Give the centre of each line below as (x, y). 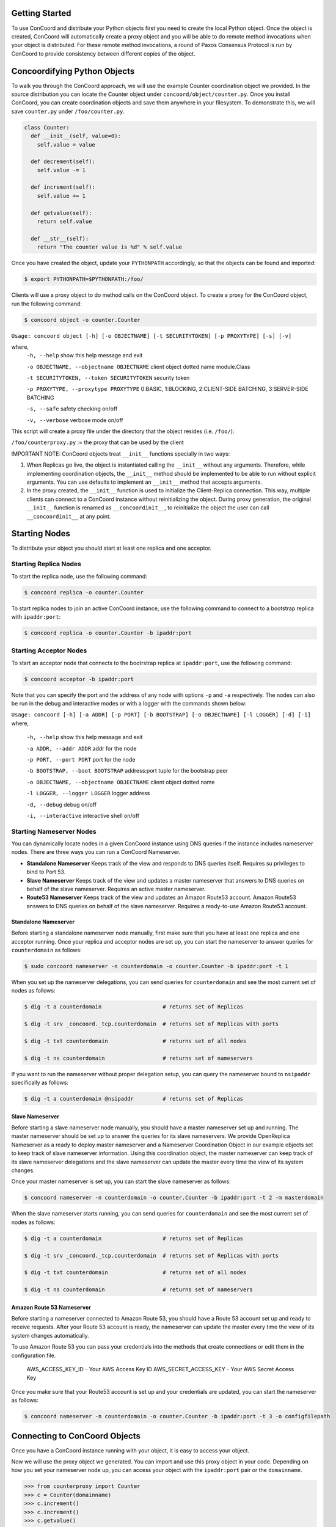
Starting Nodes (41, 534)
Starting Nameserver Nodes (54, 831)
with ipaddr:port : (36, 616)
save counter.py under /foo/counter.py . (68, 111)
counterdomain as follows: (46, 950)
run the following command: (47, 304)
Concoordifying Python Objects (73, 71)
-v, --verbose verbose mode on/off (75, 420)
